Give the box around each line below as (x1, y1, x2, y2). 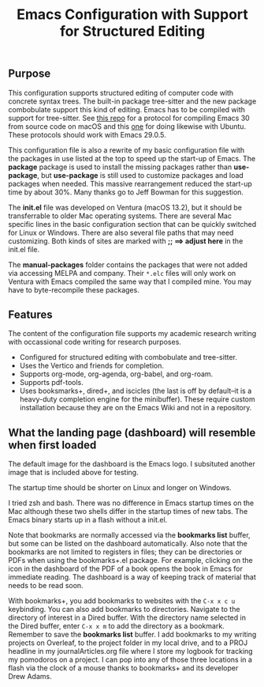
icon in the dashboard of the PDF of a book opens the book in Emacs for (8, 564, 243, 574)
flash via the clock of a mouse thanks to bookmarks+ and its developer (8, 663, 239, 673)
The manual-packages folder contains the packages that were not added (8, 259, 248, 270)
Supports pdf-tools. (19, 378, 84, 387)
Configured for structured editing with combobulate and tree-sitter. (19, 353, 238, 362)
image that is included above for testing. (8, 468, 139, 478)
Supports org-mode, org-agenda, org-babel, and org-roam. (19, 369, 214, 379)
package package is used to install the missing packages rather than (8, 162, 232, 172)
